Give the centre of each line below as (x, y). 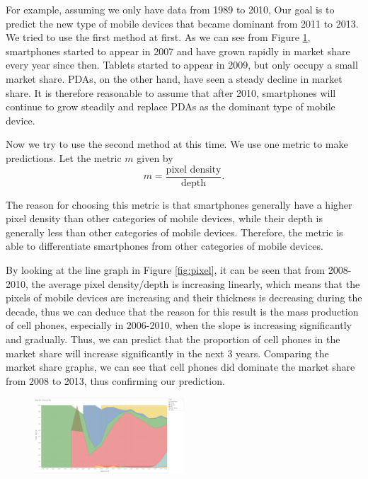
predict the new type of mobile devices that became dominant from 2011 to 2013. (182, 23)
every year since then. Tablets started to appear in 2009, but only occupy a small (182, 65)
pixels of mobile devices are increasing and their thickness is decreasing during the (184, 298)
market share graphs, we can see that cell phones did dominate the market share (180, 367)
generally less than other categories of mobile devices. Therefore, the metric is (174, 232)
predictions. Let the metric (64, 157)
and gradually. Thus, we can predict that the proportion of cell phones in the (173, 339)
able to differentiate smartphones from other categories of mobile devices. (165, 246)
